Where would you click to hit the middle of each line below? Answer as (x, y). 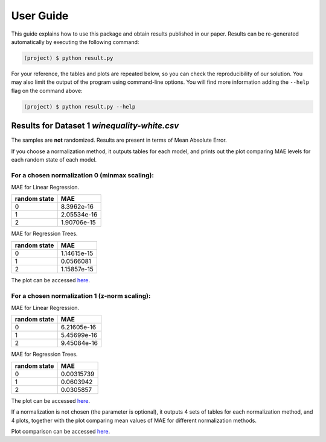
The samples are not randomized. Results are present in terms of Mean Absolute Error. (119, 140)
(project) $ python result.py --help (80, 106)
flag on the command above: (47, 90)
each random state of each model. (54, 159)
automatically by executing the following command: (75, 42)
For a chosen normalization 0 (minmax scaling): (82, 175)
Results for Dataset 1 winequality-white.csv (95, 126)
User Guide (40, 16)
